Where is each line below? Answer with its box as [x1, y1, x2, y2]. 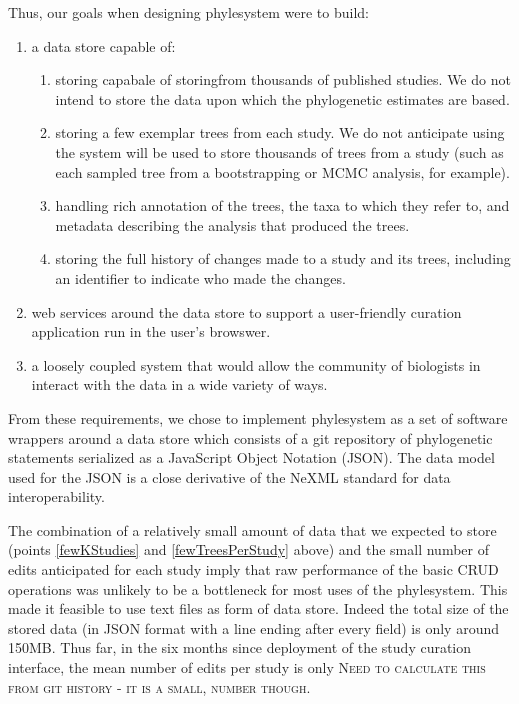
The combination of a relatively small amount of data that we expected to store [8, 519, 497, 540]
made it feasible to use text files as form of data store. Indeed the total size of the [8, 598, 509, 619]
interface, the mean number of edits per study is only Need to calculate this [8, 657, 486, 678]
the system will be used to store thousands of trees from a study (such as [55, 141, 504, 162]
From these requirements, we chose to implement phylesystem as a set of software [8, 407, 508, 428]
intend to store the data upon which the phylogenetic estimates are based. [55, 88, 510, 109]
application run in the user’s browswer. [31, 321, 271, 342]
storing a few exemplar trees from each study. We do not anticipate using [55, 122, 505, 143]
